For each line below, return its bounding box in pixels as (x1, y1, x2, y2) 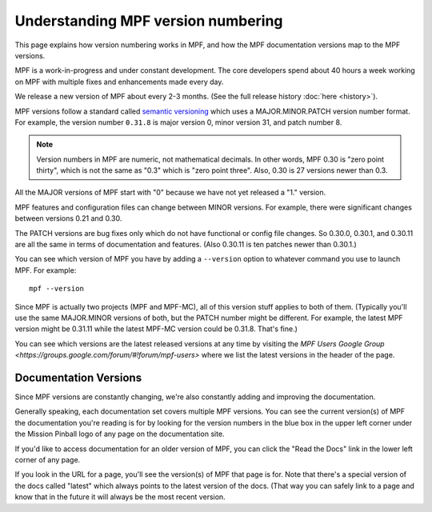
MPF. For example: (14, 265, 77, 275)
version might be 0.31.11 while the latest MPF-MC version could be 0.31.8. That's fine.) (14, 324, 298, 334)
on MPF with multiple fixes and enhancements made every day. (14, 77, 224, 86)
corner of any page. (14, 455, 81, 464)
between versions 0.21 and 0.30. (14, 214, 122, 223)
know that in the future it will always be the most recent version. (14, 492, 226, 502)
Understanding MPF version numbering (14, 12, 283, 30)
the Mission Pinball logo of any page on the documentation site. (14, 429, 225, 439)
